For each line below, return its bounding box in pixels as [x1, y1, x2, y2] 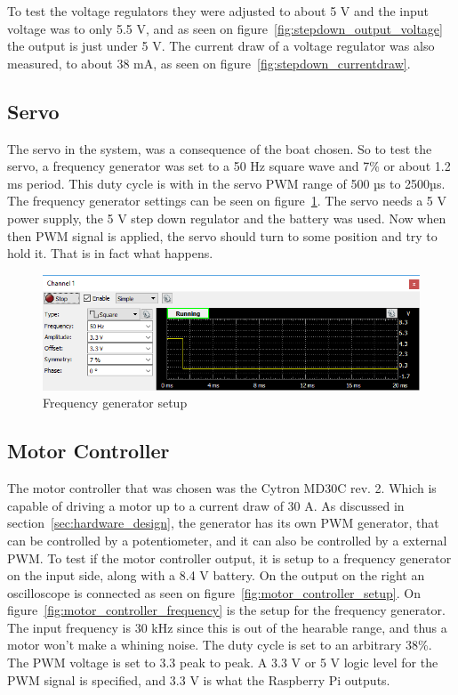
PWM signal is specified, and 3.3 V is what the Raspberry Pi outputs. [7, 670, 390, 689]
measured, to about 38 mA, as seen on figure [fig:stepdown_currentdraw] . [7, 53, 411, 72]
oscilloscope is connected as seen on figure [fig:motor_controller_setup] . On [7, 583, 421, 602]
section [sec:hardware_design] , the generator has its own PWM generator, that [7, 513, 439, 532]
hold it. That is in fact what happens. [7, 244, 213, 263]
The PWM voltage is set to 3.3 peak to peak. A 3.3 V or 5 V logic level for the [7, 653, 438, 672]
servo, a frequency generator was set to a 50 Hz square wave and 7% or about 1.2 [7, 157, 451, 175]
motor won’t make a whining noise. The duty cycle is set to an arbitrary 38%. [7, 635, 432, 654]
